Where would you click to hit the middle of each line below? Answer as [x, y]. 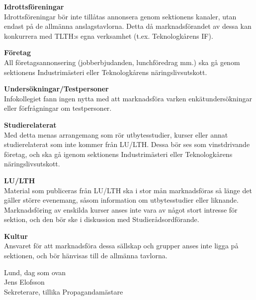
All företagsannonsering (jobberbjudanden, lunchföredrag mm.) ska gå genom [122, 62]
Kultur [16, 236]
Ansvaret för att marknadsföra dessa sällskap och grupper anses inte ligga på [121, 246]
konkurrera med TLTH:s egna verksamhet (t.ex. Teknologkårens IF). [109, 36]
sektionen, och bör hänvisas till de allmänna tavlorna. [86, 256]
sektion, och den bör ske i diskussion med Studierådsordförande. [102, 219]
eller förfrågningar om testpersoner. [58, 108]
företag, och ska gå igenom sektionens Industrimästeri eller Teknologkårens [118, 154]
